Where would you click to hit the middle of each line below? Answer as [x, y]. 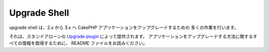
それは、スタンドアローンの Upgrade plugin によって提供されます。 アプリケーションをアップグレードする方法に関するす [133, 36]
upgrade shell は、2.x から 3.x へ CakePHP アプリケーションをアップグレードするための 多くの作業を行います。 [124, 27]
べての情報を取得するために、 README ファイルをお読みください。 [78, 43]
